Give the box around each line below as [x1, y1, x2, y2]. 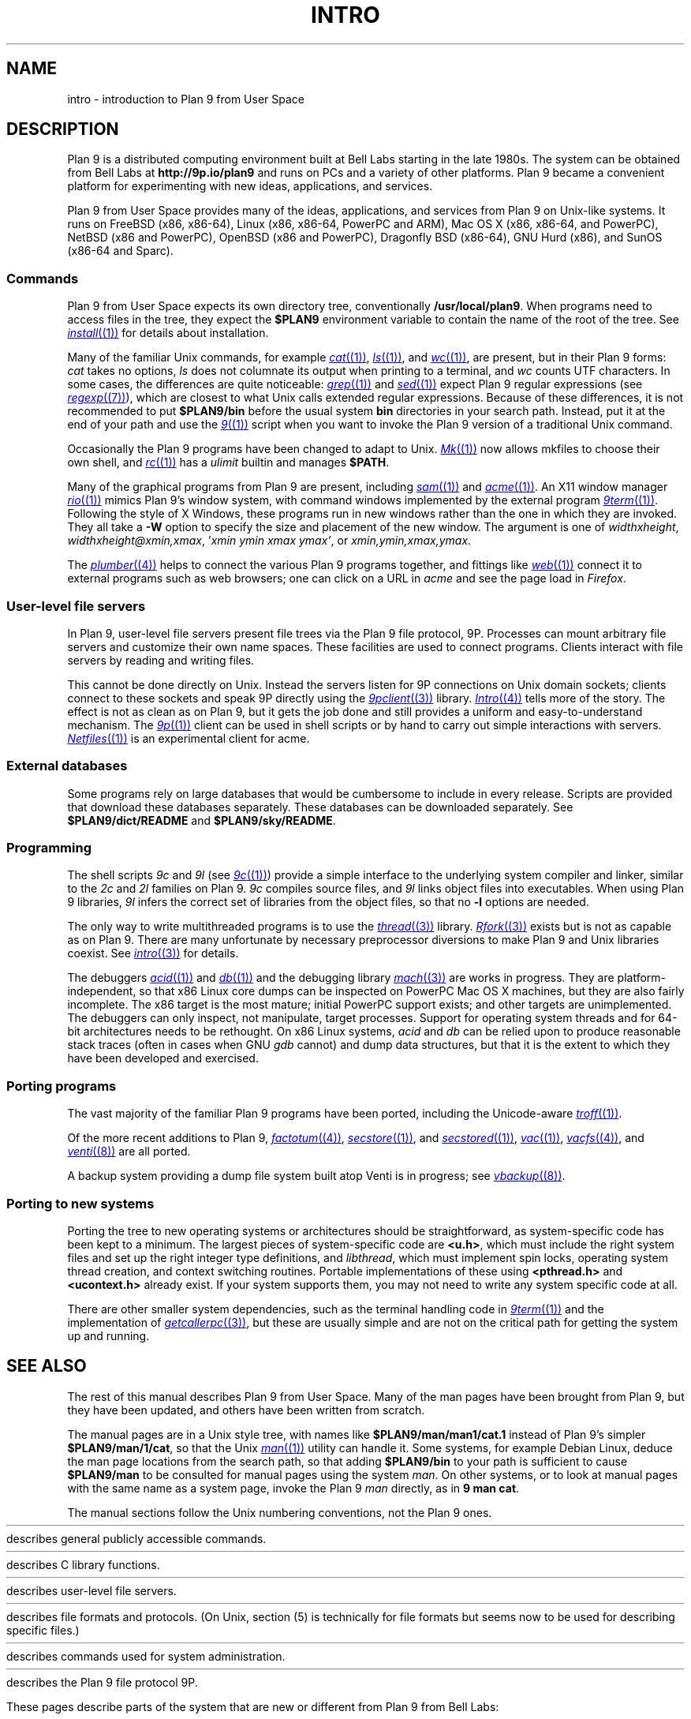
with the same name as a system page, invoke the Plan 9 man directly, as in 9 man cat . [67, 1481, 520, 1495]
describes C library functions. [6, 1557, 160, 1571]
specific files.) [6, 1623, 80, 1637]
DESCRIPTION [6, 119, 119, 140]
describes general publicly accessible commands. [6, 1531, 267, 1545]
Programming [6, 840, 92, 856]
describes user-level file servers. [6, 1583, 177, 1597]
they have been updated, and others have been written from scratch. [67, 1403, 425, 1417]
